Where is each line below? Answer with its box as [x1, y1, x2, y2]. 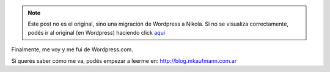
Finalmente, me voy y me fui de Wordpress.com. [11, 46, 134, 53]
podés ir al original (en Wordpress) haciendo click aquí [28, 29, 165, 36]
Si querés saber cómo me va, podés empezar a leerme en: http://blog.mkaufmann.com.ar [11, 57, 237, 64]
